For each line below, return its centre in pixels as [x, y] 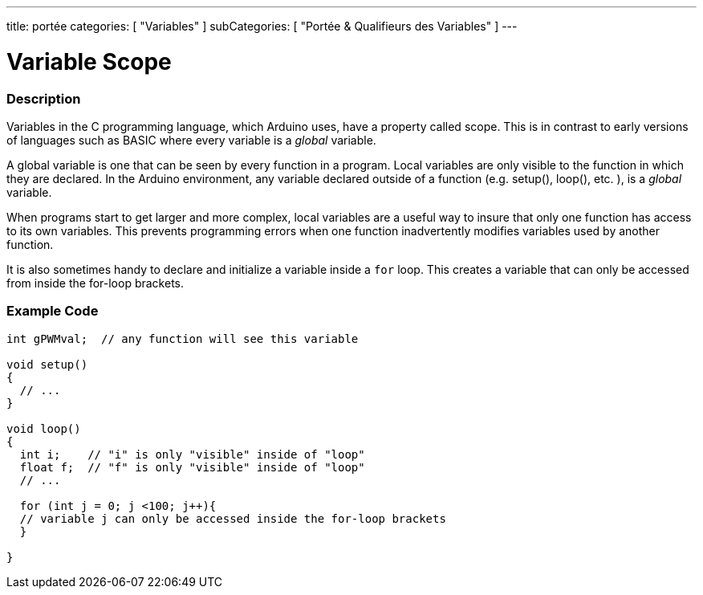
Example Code [53, 311]
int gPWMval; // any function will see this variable [183, 338]
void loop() [44, 428]
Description [44, 98]
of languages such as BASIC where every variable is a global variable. [191, 140]
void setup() [47, 364]
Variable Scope [89, 61]
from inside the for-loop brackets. [95, 283]
